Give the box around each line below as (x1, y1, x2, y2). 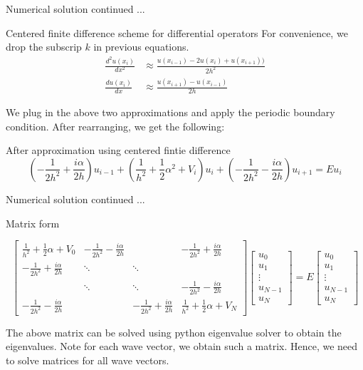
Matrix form (6, 215, 60, 230)
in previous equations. (93, 39, 189, 54)
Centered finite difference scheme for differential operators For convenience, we (6, 25, 348, 40)
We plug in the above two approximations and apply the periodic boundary (6, 105, 335, 120)
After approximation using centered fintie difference (6, 143, 231, 158)
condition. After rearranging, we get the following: (6, 118, 225, 133)
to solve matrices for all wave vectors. (6, 353, 169, 368)
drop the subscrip (6, 39, 82, 54)
